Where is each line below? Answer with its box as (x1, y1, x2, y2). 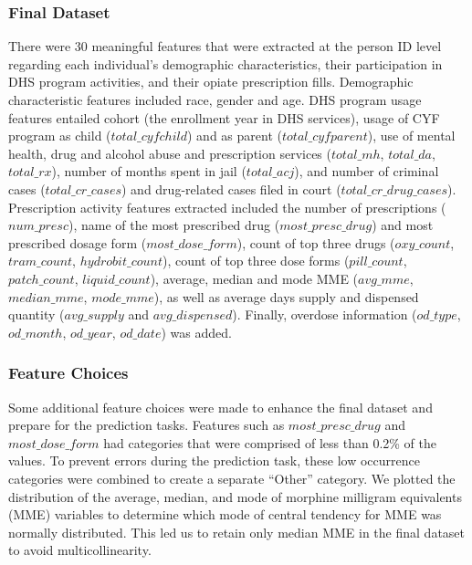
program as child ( (8, 126, 111, 145)
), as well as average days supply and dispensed (153, 287, 419, 306)
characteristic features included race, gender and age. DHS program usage (8, 90, 422, 109)
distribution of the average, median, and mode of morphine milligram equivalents (8, 487, 462, 506)
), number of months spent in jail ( (51, 162, 246, 181)
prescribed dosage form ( (8, 233, 147, 252)
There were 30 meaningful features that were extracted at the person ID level (8, 37, 442, 56)
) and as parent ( (187, 126, 282, 145)
